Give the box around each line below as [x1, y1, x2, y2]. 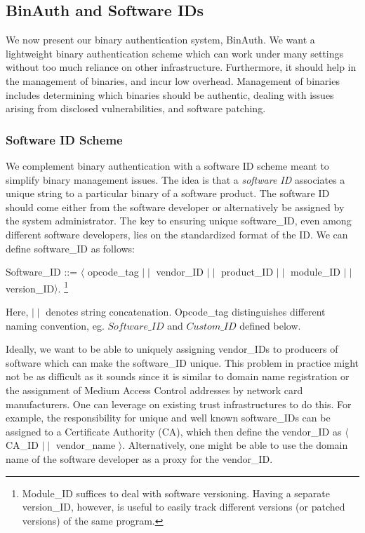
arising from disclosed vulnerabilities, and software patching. [6, 101, 266, 116]
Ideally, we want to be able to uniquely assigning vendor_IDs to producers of [6, 342, 338, 356]
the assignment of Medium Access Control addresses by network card [6, 382, 303, 397]
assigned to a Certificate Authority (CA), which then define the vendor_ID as [6, 424, 342, 438]
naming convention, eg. [6, 318, 105, 332]
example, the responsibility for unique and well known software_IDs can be [6, 410, 331, 425]
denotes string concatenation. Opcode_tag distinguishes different [46, 304, 326, 318]
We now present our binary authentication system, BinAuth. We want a [6, 32, 315, 47]
